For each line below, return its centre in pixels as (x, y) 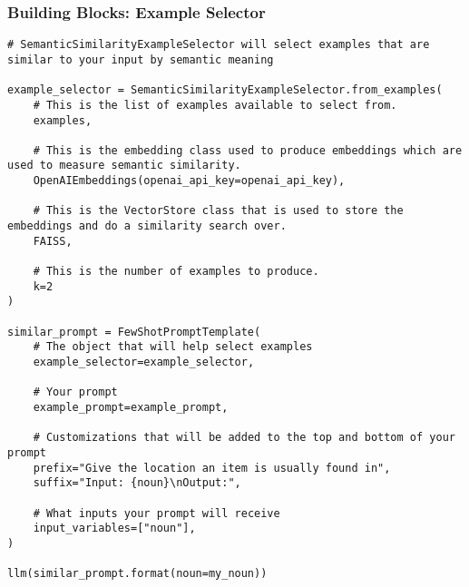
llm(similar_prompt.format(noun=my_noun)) (137, 574)
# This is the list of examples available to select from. (215, 105)
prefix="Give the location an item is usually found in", (212, 468)
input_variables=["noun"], (114, 528)
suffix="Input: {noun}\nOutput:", (137, 483)
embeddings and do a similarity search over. (147, 226)
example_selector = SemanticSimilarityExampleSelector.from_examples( (225, 90)
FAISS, (53, 241)
